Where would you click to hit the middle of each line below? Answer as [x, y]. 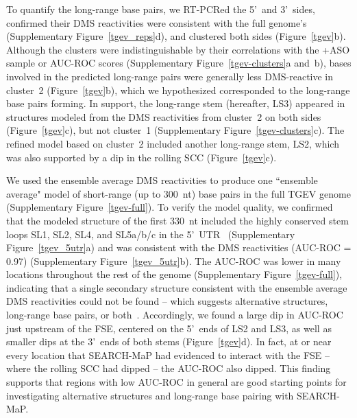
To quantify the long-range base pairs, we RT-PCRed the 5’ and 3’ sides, [161, 9]
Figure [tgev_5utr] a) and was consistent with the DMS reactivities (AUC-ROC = [179, 247]
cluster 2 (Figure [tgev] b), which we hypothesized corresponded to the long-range [178, 90]
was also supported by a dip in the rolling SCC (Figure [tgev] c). [141, 157]
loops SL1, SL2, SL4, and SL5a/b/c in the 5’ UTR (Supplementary [151, 234]
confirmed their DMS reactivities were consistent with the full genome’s [157, 22]
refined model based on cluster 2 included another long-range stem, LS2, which [173, 143]
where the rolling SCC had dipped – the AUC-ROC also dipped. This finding [169, 368]
